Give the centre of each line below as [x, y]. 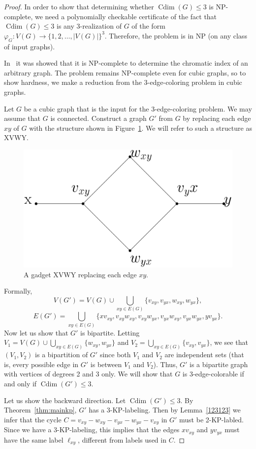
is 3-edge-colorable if [213, 374]
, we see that [229, 342]
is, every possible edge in [41, 364]
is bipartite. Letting [110, 332]
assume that [22, 118]
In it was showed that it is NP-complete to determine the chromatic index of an [126, 63]
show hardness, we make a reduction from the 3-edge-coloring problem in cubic [123, 82]
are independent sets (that [204, 355]
